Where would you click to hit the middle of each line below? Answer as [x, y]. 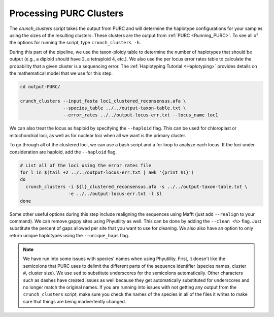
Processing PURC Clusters [66, 13]
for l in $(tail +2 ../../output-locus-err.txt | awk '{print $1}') [107, 172]
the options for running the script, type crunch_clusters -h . [75, 43]
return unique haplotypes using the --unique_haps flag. [69, 235]
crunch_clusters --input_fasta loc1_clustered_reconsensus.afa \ [103, 101]
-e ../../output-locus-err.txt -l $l [115, 194]
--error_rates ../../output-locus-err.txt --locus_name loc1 [140, 115]
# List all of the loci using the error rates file [86, 165]
